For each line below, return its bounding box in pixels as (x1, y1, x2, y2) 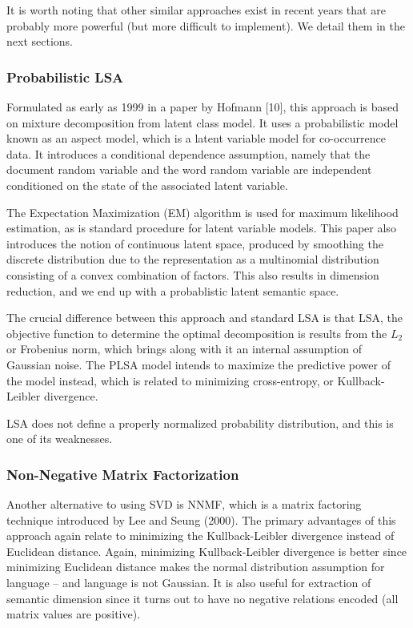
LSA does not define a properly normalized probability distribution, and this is (6, 414, 394, 431)
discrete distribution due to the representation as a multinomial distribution (6, 251, 379, 268)
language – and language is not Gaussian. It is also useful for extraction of (6, 574, 371, 591)
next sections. (6, 33, 73, 50)
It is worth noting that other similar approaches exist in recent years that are (6, 2, 386, 18)
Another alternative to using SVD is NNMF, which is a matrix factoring (6, 496, 362, 513)
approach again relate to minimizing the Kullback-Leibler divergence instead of (6, 527, 395, 544)
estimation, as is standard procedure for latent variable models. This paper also (6, 219, 396, 236)
